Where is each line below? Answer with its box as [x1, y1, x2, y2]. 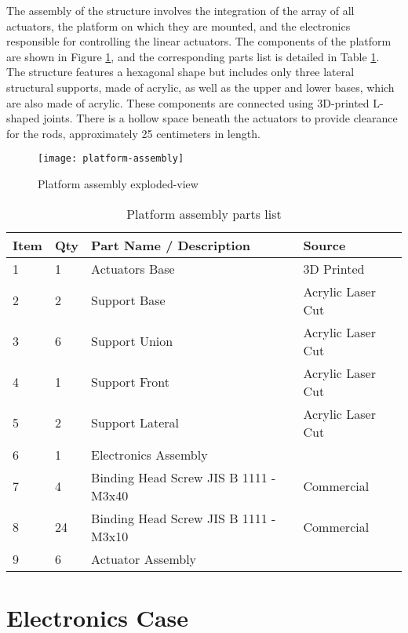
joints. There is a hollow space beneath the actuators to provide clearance [43, 110, 398, 126]
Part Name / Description [91, 235, 251, 254]
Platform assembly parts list [126, 204, 282, 223]
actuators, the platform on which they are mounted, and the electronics [6, 17, 351, 34]
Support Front [91, 373, 169, 391]
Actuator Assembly [91, 549, 197, 568]
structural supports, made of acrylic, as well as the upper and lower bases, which [6, 78, 395, 95]
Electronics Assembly [91, 445, 208, 464]
